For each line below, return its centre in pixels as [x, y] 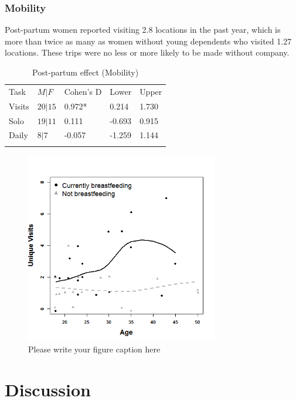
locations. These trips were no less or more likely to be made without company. [147, 52]
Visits [19, 106]
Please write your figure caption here [94, 349]
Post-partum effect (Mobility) [86, 72]
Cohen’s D [83, 91]
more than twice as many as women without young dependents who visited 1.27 [148, 41]
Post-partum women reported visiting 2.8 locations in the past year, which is [143, 30]
